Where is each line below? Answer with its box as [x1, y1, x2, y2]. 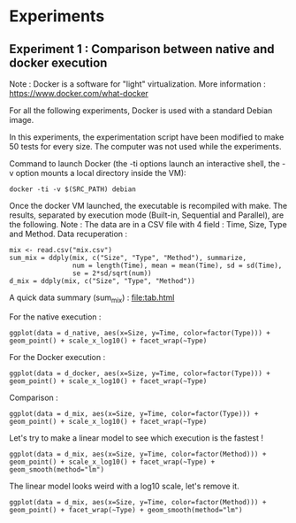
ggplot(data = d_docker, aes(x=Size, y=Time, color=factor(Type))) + [9, 369, 271, 378]
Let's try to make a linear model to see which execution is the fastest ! [9, 432, 263, 443]
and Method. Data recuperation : [9, 228, 128, 239]
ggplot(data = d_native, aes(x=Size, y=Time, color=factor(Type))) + [9, 328, 271, 337]
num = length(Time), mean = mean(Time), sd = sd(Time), [72, 261, 283, 270]
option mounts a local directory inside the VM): [15, 168, 187, 178]
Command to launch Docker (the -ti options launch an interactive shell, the [9, 158, 280, 169]
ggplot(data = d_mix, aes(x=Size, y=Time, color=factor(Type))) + [9, 409, 259, 418]
